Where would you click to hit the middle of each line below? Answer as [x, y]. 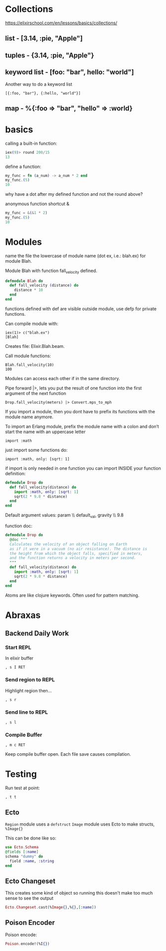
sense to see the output [29, 898]
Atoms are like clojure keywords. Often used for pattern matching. [72, 595]
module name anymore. [29, 417]
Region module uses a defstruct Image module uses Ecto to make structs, [80, 824]
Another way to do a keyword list [39, 84]
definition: [15, 473]
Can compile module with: [32, 324]
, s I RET [15, 668]
